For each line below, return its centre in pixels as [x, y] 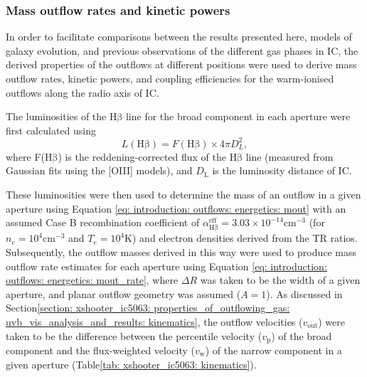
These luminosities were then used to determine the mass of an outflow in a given [183, 195]
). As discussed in [304, 293]
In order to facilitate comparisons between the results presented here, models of [179, 37]
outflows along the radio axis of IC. [83, 92]
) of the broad [302, 335]
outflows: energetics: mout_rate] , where [92, 280]
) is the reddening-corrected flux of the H [148, 156]
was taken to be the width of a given [280, 280]
